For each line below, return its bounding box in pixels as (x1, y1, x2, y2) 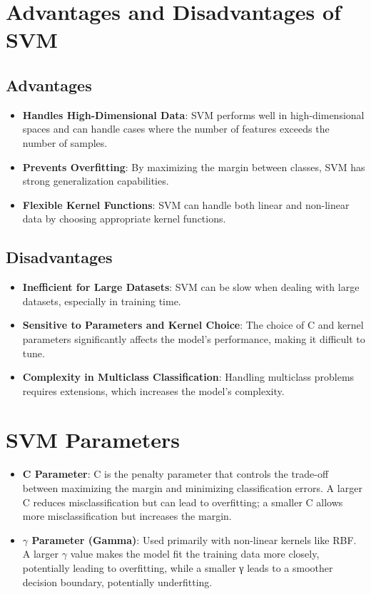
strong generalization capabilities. (22, 173, 169, 188)
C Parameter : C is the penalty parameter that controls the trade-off (22, 466, 329, 481)
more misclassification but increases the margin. (22, 508, 232, 523)
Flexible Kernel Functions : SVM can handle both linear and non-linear (22, 197, 350, 212)
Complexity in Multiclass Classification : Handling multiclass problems (22, 369, 355, 384)
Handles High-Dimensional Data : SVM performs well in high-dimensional (22, 107, 365, 122)
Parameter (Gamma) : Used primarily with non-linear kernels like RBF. (31, 532, 357, 547)
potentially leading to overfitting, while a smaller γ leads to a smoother (22, 560, 333, 575)
